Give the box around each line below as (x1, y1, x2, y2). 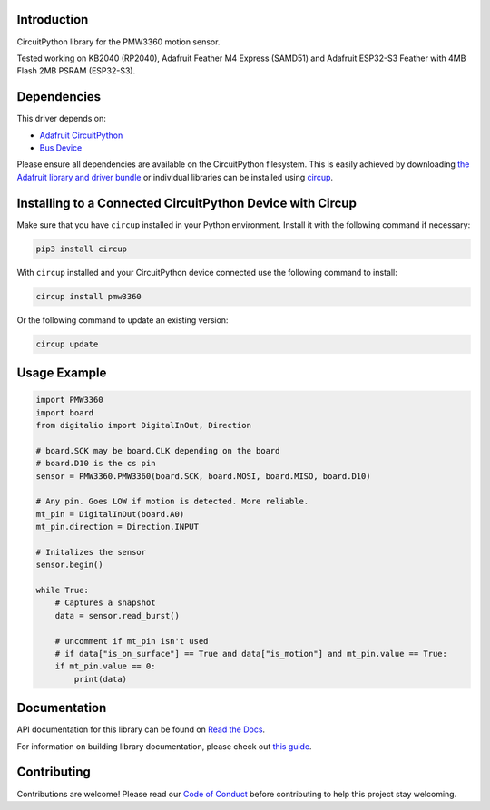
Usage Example (16, 366, 107, 380)
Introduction (16, 12, 89, 27)
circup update (35, 338, 99, 349)
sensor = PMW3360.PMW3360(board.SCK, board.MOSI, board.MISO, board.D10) (35, 471, 371, 481)
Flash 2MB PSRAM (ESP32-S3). (16, 65, 136, 76)
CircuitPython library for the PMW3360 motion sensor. (16, 36, 220, 47)
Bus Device (39, 142, 83, 153)
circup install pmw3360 (35, 291, 142, 301)
